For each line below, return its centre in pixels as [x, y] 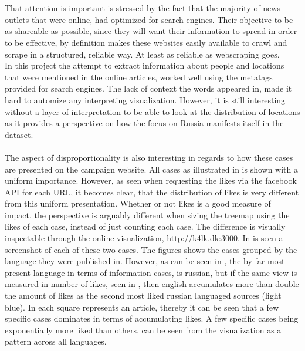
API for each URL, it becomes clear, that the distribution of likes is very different [152, 192]
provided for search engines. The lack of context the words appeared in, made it [148, 88]
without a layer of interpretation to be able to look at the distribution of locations [152, 111]
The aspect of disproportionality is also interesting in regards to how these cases [149, 157]
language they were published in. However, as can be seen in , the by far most [145, 261]
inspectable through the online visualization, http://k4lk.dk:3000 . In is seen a [144, 238]
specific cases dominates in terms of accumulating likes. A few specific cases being [152, 318]
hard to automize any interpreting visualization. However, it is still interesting [145, 99]
